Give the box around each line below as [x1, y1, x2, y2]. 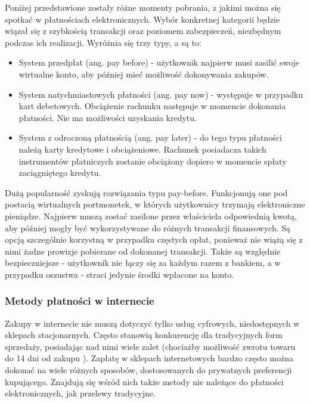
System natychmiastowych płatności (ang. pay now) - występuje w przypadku [18, 88, 303, 100]
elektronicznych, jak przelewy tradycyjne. [5, 387, 156, 399]
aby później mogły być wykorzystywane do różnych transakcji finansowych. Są [5, 221, 291, 234]
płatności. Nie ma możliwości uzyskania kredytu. [18, 111, 197, 123]
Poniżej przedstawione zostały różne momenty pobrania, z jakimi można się [5, 1, 281, 13]
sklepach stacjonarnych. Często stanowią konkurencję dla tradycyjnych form [5, 328, 283, 341]
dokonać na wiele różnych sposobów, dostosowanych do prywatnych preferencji [5, 364, 292, 376]
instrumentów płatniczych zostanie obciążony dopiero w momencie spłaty [18, 154, 287, 167]
